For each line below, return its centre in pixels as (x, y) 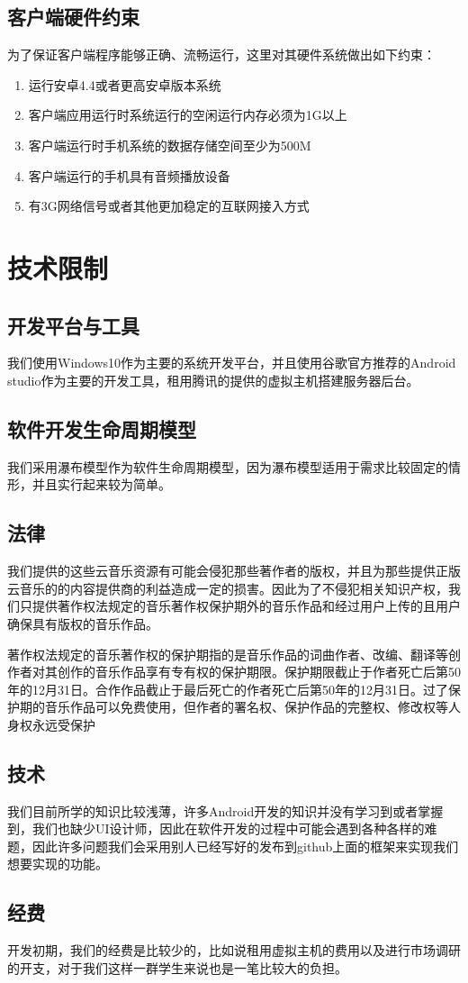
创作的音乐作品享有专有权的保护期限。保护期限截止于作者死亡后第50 (259, 672)
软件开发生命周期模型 (102, 428)
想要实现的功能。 (58, 864)
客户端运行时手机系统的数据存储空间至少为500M (170, 145)
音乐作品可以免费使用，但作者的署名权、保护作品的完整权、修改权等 (246, 707)
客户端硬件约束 (73, 17)
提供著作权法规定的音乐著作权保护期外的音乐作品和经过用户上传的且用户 (246, 606)
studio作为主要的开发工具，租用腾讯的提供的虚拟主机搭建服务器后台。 (213, 380)
